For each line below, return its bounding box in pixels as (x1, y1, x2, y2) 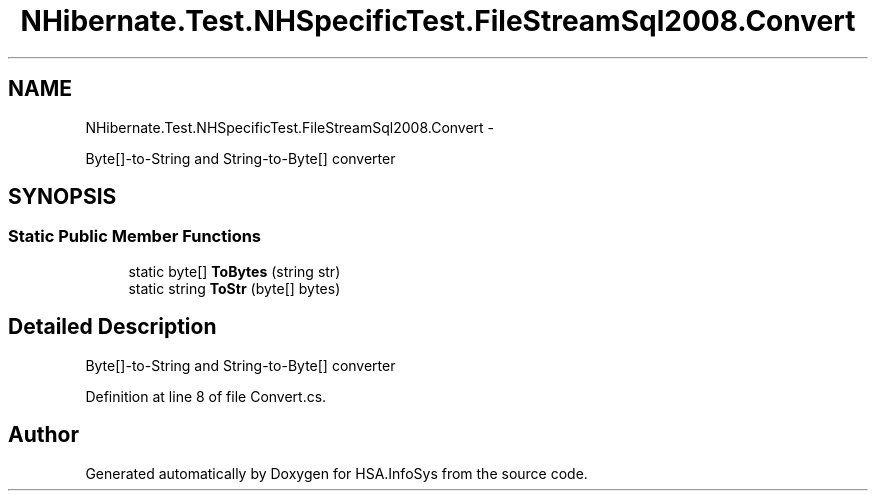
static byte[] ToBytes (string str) (128, 262, 341, 280)
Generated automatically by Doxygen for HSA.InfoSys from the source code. (85, 464, 588, 482)
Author (8, 422, 79, 448)
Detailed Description (8, 314, 217, 340)
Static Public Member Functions (8, 226, 262, 247)
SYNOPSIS (8, 184, 117, 210)
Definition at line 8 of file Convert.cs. (85, 387, 327, 405)
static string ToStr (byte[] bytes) (128, 279, 341, 297)
